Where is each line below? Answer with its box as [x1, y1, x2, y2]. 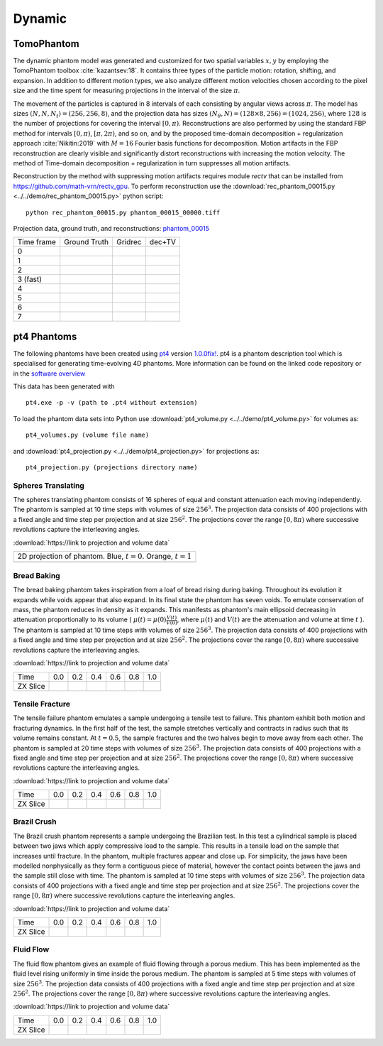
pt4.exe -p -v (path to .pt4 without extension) [26, 398, 198, 407]
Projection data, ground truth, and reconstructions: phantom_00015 [13, 224, 209, 232]
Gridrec [116, 237, 142, 247]
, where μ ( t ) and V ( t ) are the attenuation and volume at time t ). [177, 615, 365, 624]
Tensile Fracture [13, 699, 71, 709]
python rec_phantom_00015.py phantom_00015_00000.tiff [26, 208, 221, 217]
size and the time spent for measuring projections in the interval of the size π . [13, 86, 240, 95]
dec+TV [149, 237, 177, 247]
